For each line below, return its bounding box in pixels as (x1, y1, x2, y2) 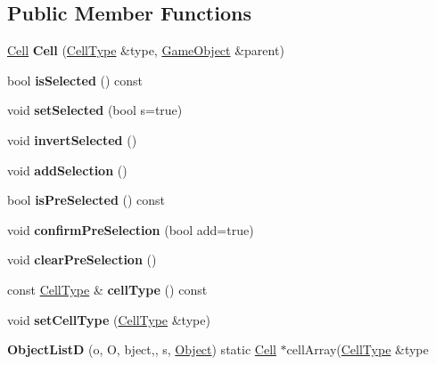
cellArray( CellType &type (286, 340, 429, 359)
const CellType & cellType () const (7, 280, 208, 298)
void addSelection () (7, 160, 128, 179)
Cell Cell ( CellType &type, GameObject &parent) (7, 41, 284, 60)
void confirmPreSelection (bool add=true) (7, 220, 254, 239)
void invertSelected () (7, 130, 137, 149)
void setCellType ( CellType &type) (7, 310, 210, 328)
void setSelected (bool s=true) (7, 101, 183, 119)
